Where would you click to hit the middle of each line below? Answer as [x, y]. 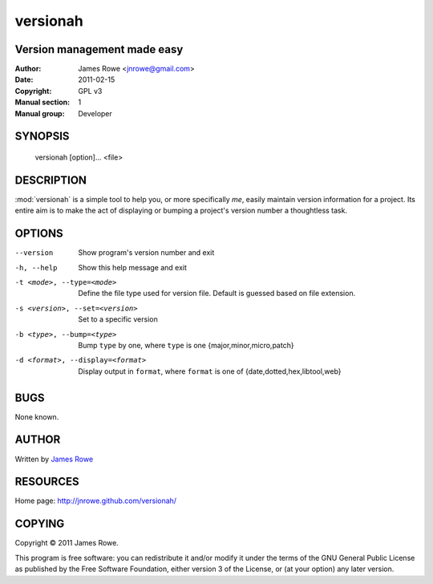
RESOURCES [47, 482]
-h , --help [36, 268]
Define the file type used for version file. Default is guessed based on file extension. [217, 294]
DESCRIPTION [51, 180]
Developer [95, 113]
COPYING [40, 524]
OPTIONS [39, 234]
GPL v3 [90, 91]
